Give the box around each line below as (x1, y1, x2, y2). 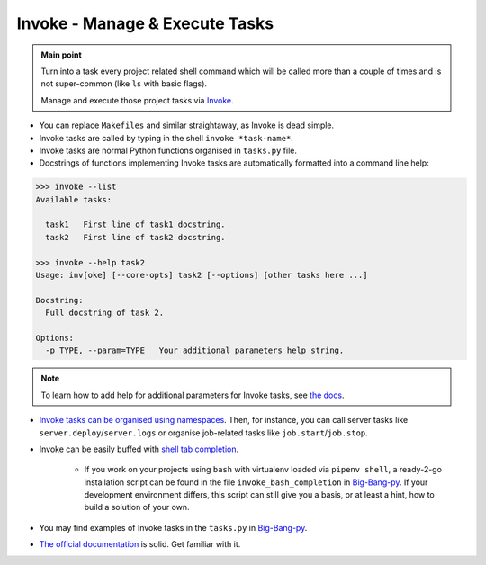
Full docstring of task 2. (45, 308, 165, 318)
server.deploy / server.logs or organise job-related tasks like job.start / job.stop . (39, 427, 368, 438)
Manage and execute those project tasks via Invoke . (40, 94, 234, 105)
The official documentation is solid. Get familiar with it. (39, 539, 241, 550)
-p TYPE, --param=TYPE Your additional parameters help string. (45, 345, 345, 355)
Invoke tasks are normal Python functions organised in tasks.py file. (39, 145, 297, 156)
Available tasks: (35, 194, 112, 204)
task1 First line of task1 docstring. (45, 220, 226, 229)
